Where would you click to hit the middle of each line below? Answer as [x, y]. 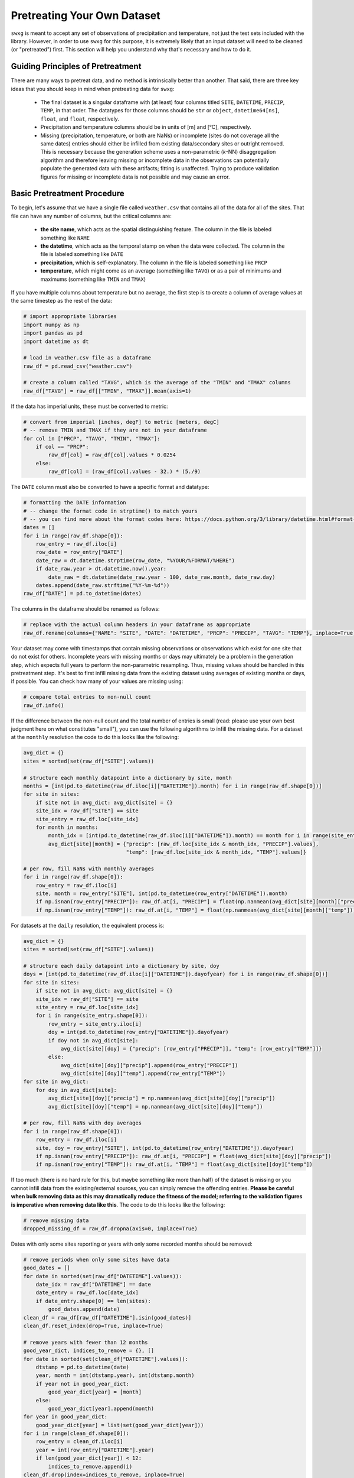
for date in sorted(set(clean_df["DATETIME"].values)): [106, 1359]
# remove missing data [56, 1220]
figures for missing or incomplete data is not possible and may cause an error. [135, 177]
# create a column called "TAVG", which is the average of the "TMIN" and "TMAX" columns [157, 383]
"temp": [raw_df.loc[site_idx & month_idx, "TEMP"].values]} [216, 852]
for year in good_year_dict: [65, 1417]
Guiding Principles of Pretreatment [76, 67]
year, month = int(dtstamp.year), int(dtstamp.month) [115, 1375]
